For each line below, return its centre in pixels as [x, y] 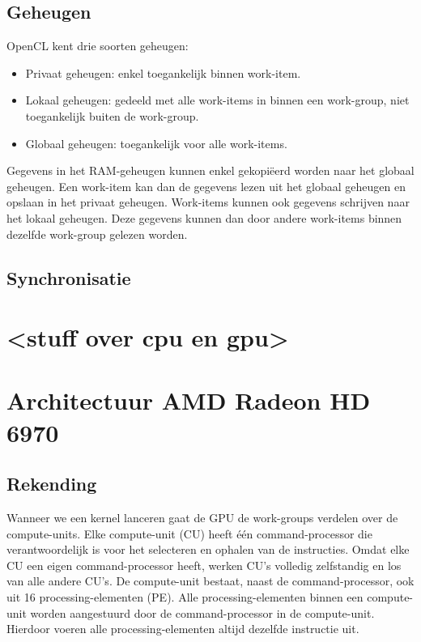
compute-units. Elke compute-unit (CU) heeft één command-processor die [189, 533]
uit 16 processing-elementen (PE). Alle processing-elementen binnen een [185, 597]
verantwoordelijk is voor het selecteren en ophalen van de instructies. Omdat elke [208, 549]
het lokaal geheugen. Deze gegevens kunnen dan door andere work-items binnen [204, 217]
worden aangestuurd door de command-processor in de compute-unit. [202, 612]
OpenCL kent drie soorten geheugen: [98, 46]
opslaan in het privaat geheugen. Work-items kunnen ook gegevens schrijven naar [208, 202]
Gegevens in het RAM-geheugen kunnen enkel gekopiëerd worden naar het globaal [210, 170]
